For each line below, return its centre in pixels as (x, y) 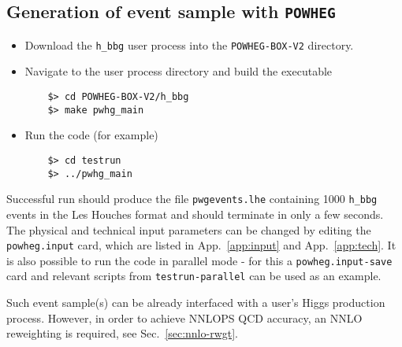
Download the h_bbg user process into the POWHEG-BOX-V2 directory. (189, 44)
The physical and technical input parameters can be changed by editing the (189, 229)
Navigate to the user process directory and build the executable (179, 71)
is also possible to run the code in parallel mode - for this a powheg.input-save (199, 260)
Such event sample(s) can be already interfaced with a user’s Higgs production (196, 303)
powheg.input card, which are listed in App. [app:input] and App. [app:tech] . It (201, 245)
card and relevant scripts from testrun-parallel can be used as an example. (194, 276)
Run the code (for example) (91, 135)
